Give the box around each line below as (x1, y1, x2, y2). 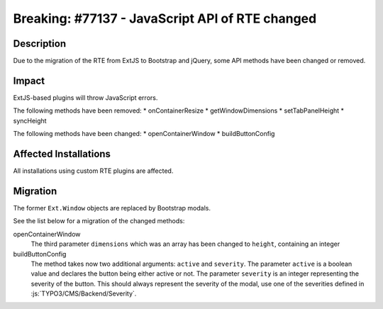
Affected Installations (13, 147, 111, 159)
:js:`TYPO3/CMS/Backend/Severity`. (30, 289, 137, 298)
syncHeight (13, 116, 47, 125)
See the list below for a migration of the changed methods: (13, 217, 185, 225)
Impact (13, 74, 45, 86)
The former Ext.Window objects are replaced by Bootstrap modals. (13, 203, 211, 212)
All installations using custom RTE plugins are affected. (13, 167, 174, 175)
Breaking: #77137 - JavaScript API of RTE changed (13, 11, 317, 26)
